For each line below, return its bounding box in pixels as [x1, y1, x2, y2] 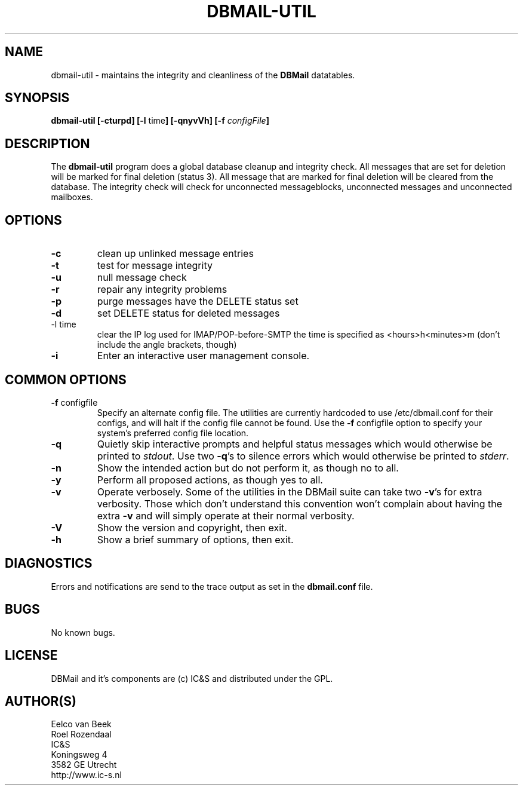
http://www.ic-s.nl [51, 770, 122, 780]
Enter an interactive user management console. [97, 350, 310, 362]
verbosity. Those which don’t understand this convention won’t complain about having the [97, 497, 503, 510]
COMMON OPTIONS [5, 372, 127, 387]
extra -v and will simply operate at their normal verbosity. [97, 509, 355, 522]
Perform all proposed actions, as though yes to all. [97, 473, 323, 486]
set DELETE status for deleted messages [97, 307, 280, 320]
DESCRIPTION [5, 136, 90, 151]
